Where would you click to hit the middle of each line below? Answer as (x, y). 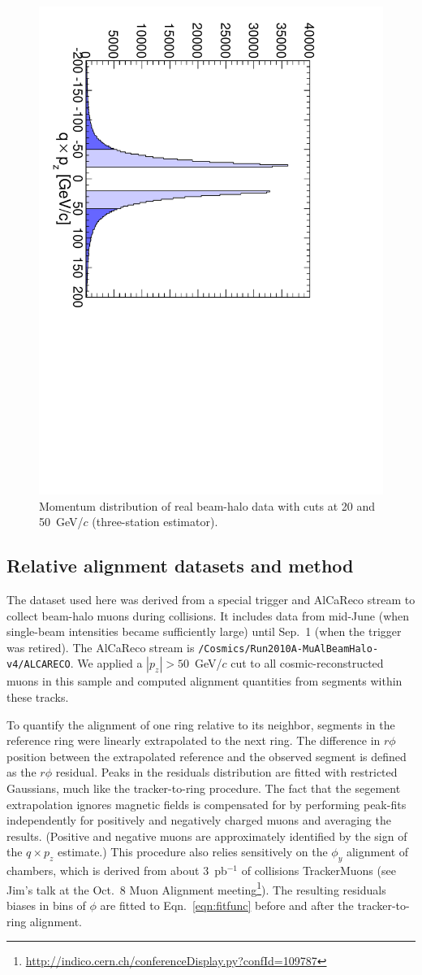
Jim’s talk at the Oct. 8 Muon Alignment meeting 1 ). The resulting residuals (196, 888)
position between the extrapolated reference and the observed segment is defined (207, 756)
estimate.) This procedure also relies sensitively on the (192, 852)
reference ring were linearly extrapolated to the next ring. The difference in (194, 740)
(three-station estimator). (155, 522)
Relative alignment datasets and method (180, 566)
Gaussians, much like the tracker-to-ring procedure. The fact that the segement (204, 788)
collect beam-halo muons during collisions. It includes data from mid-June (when (208, 615)
